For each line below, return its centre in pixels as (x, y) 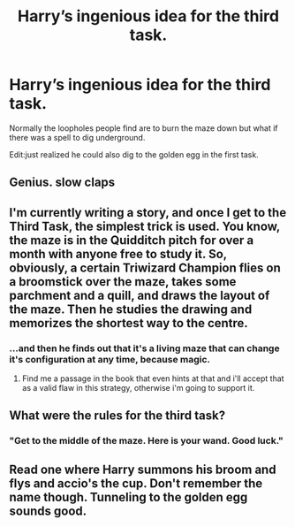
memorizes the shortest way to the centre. (129, 323)
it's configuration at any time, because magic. (110, 359)
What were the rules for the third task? (117, 416)
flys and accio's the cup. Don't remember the (136, 483)
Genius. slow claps (62, 183)
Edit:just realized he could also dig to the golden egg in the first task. (134, 154)
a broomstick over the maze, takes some (123, 282)
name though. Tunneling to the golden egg (129, 497)
